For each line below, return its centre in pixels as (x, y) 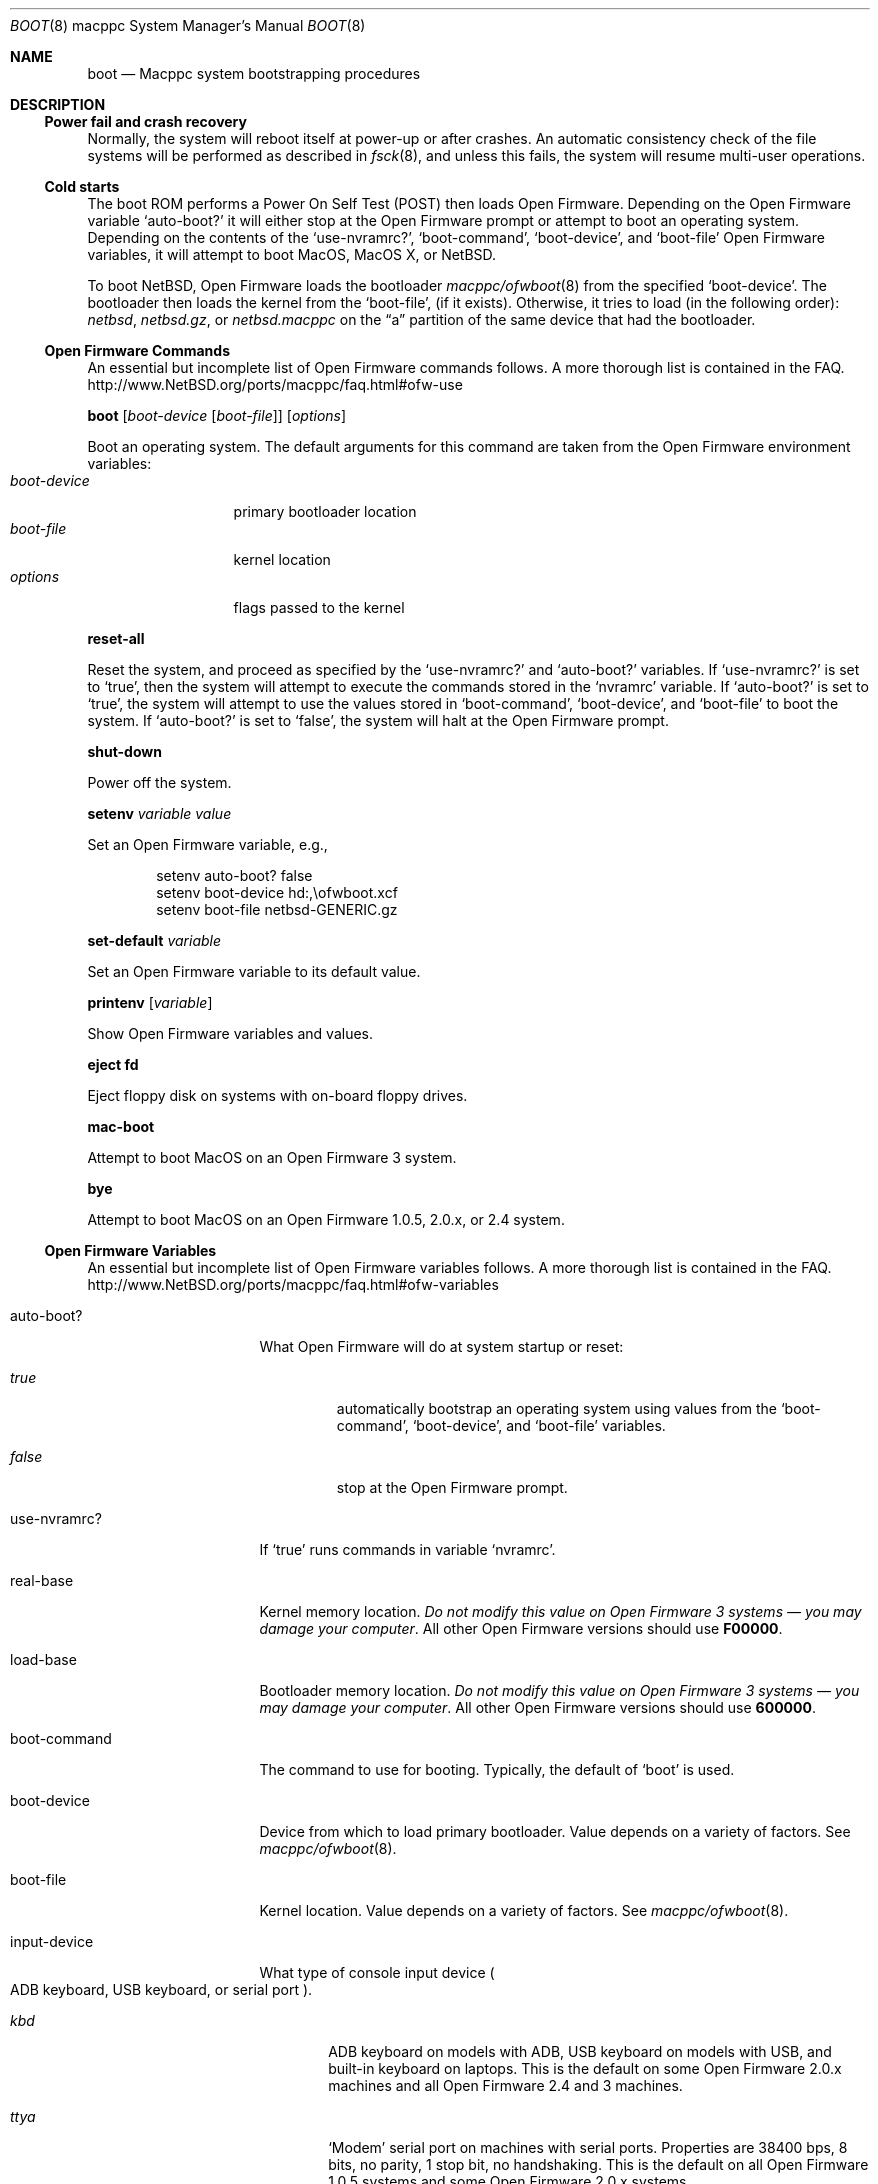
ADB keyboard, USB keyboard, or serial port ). (161, 1989)
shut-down (124, 751)
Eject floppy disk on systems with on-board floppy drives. (277, 1095)
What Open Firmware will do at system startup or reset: (441, 1346)
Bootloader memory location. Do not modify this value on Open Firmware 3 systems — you (559, 1690)
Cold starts (82, 186)
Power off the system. (159, 782)
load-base (43, 1659)
